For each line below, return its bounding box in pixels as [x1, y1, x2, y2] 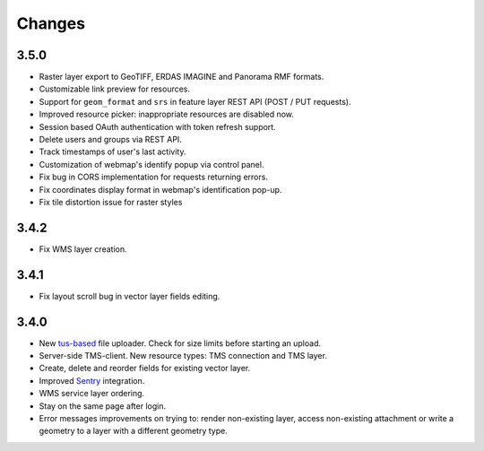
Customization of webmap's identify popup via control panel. [39, 159, 264, 169]
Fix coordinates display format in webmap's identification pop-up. [39, 184, 282, 195]
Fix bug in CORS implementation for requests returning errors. [39, 171, 269, 183]
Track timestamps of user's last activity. [39, 146, 186, 157]
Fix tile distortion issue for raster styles [39, 196, 183, 207]
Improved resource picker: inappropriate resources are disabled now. [39, 108, 295, 120]
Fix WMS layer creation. [39, 243, 127, 255]
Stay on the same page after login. [39, 400, 166, 412]
